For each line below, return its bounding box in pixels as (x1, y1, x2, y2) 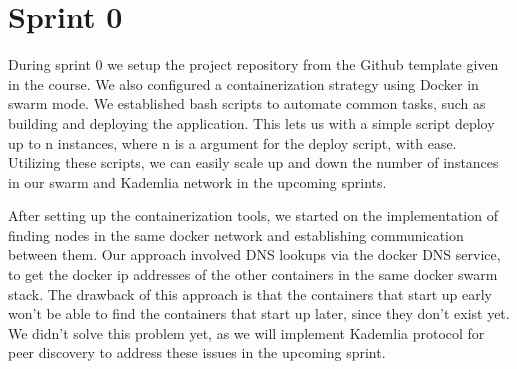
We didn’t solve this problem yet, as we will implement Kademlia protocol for (8, 322, 485, 343)
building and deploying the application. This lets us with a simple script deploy (8, 112, 495, 133)
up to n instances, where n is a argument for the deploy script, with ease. (8, 132, 457, 153)
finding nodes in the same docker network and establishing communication (8, 224, 464, 245)
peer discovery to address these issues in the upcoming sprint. (8, 342, 386, 363)
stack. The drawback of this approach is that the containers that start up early (8, 283, 492, 304)
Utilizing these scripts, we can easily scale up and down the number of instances (8, 152, 499, 173)
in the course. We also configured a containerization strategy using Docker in (8, 73, 479, 94)
